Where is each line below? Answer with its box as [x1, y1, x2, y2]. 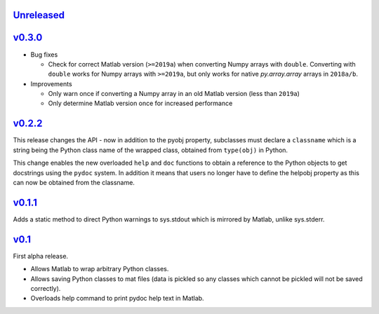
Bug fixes [30, 50, 58, 59]
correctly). [30, 284, 61, 292]
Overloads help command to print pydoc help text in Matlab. [30, 294, 204, 303]
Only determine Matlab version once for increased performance [48, 99, 233, 108]
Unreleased [13, 9, 65, 21]
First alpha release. [13, 252, 69, 260]
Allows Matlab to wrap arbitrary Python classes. [30, 265, 169, 273]
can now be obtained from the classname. [13, 178, 135, 186]
